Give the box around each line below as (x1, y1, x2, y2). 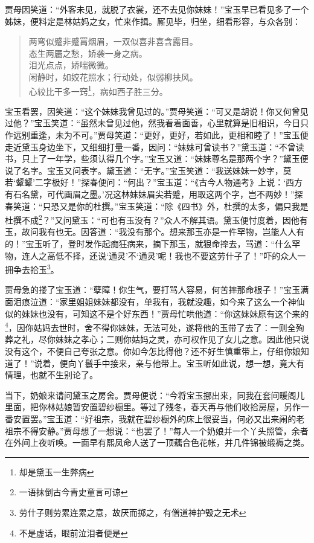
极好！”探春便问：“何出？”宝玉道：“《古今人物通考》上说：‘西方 (51, 176, 303, 188)
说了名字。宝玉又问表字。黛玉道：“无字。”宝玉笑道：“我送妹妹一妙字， (5, 164, 283, 176)
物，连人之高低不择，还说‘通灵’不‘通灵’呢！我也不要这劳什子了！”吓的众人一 (5, 249, 306, 262)
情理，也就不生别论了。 (5, 368, 98, 381)
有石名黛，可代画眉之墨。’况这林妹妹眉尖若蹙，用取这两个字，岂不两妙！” (5, 187, 295, 200)
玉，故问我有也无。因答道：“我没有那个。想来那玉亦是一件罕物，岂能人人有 (5, 225, 305, 238)
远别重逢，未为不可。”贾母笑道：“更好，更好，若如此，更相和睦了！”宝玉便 (13, 129, 309, 141)
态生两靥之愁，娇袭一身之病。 (28, 47, 147, 59)
